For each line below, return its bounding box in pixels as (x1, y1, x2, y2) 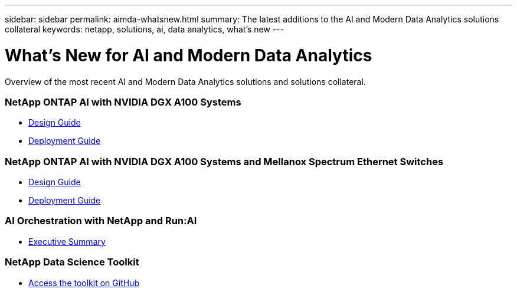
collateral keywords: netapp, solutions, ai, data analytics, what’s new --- (5, 24, 284, 34)
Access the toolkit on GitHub (28, 277, 139, 288)
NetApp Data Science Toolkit (5, 256, 139, 268)
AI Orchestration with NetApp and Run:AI (5, 215, 197, 227)
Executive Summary (28, 236, 106, 247)
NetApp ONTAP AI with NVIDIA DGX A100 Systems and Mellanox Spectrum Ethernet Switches (5, 155, 444, 168)
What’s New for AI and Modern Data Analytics (5, 45, 372, 65)
